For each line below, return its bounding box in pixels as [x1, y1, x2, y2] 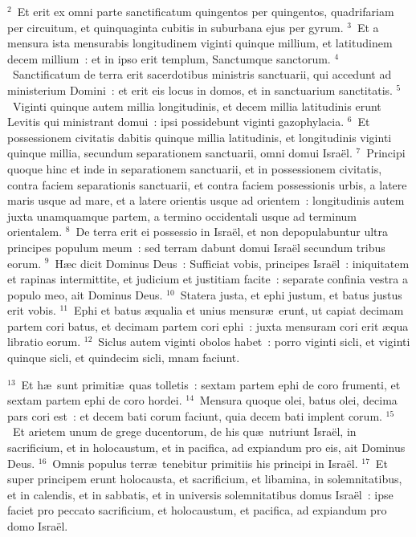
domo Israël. [7, 518, 68, 534]
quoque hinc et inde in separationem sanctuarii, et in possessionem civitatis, [7, 160, 382, 177]
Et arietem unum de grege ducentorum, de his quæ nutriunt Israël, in [12, 423, 357, 440]
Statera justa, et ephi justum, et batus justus [180, 286, 402, 303]
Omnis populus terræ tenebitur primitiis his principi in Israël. [52, 454, 358, 471]
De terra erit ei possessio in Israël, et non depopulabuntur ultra [75, 223, 389, 240]
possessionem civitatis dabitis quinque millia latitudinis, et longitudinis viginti [7, 128, 392, 145]
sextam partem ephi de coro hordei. [7, 392, 182, 409]
